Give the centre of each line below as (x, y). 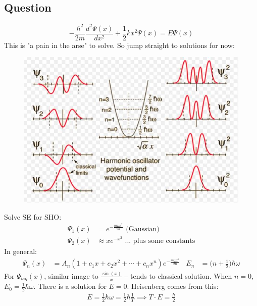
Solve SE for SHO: (33, 216)
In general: (20, 251)
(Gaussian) (143, 229)
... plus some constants (160, 241)
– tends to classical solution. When (178, 275)
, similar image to (71, 275)
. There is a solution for (70, 286)
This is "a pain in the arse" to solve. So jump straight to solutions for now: (119, 45)
